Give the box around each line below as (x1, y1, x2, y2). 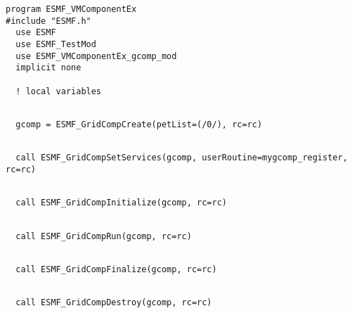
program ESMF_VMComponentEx (6, 4, 137, 14)
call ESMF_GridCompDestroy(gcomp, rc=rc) (15, 298, 212, 308)
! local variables (15, 86, 102, 96)
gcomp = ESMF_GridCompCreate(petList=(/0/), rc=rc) (15, 119, 263, 129)
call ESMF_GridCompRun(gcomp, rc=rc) (15, 231, 192, 241)
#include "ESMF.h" (6, 15, 91, 26)
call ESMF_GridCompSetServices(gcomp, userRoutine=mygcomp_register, (15, 153, 348, 163)
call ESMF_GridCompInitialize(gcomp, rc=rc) (15, 198, 227, 208)
